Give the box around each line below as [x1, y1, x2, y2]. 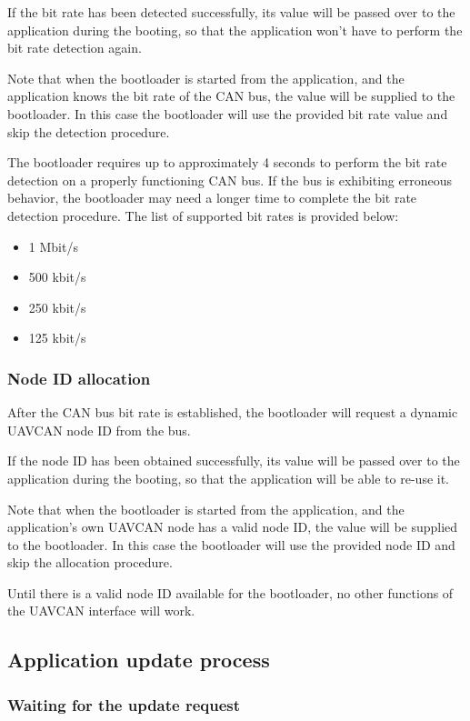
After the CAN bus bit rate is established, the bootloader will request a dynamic [7, 403, 458, 422]
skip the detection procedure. [7, 122, 170, 141]
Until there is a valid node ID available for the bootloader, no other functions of [7, 583, 454, 602]
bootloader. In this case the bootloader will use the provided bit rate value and [7, 104, 448, 123]
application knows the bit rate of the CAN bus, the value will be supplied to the [7, 86, 455, 105]
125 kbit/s [28, 328, 86, 347]
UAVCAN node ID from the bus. [7, 420, 191, 439]
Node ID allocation [7, 366, 151, 389]
